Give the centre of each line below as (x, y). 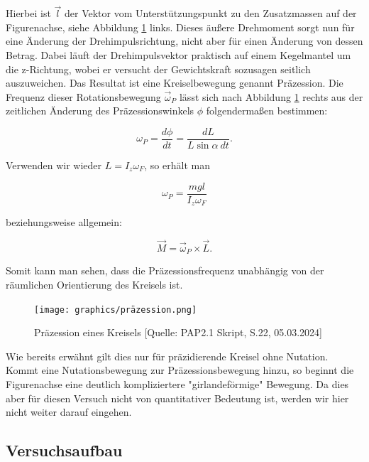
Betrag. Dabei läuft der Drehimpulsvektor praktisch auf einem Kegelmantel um (178, 55)
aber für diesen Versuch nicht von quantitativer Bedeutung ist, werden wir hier (177, 398)
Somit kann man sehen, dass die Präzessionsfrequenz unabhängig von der (165, 270)
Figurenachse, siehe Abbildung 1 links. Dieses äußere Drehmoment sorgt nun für (180, 27)
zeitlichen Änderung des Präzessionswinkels (100, 111)
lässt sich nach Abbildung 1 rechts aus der (271, 96)
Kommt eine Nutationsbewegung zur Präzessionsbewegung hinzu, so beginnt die (180, 370)
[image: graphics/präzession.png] (116, 310)
